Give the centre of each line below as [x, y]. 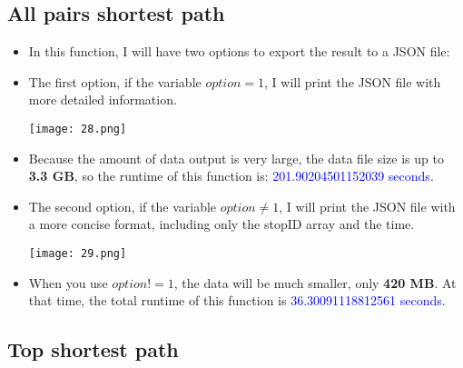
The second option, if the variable [123, 206]
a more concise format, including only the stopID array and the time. [222, 224]
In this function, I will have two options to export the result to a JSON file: [239, 51]
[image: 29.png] [78, 254]
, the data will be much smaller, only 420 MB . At [315, 282]
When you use [68, 282]
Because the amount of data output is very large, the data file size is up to [236, 158]
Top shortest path [93, 349]
